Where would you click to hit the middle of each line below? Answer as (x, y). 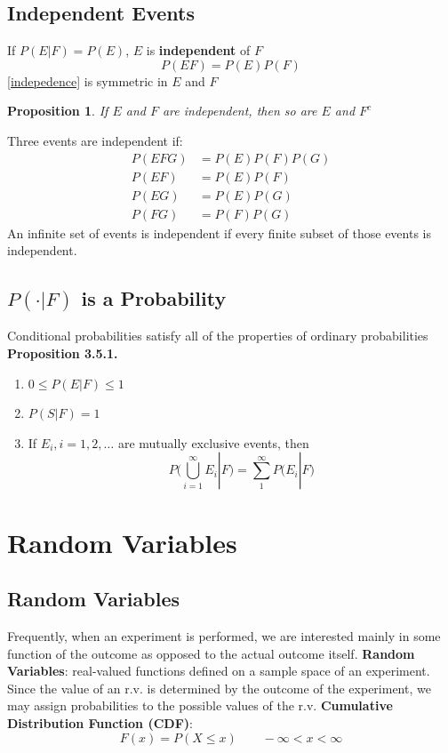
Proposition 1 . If (58, 111)
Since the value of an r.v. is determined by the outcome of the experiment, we (219, 688)
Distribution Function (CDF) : (100, 722)
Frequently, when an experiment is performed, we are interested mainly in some (224, 636)
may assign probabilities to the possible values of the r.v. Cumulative (200, 705)
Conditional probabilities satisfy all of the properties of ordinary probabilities (218, 336)
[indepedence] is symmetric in (88, 80)
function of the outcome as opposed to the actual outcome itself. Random (211, 653)
